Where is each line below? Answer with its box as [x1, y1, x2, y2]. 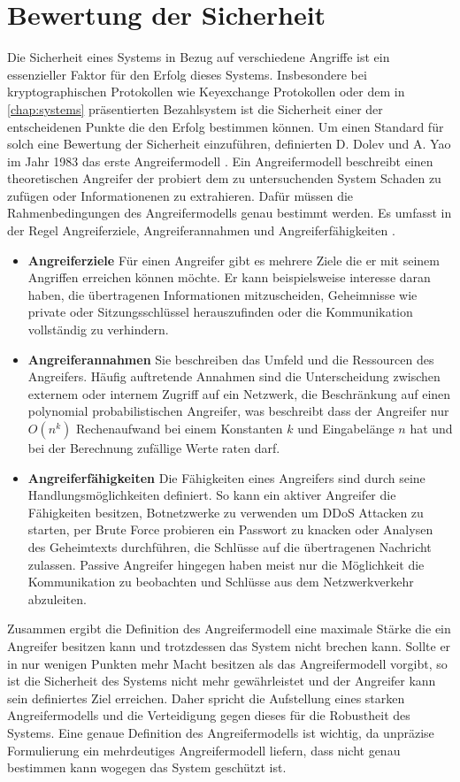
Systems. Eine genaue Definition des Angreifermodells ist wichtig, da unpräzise [7, 723, 434, 741]
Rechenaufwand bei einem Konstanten [75, 419, 283, 437]
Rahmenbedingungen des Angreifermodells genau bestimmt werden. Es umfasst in [7, 203, 452, 222]
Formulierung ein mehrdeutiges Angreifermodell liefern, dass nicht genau [7, 740, 401, 759]
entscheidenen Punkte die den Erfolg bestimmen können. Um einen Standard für [7, 117, 444, 135]
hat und [410, 419, 453, 437]
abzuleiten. [27, 589, 87, 608]
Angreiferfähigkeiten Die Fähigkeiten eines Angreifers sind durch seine [27, 468, 425, 487]
